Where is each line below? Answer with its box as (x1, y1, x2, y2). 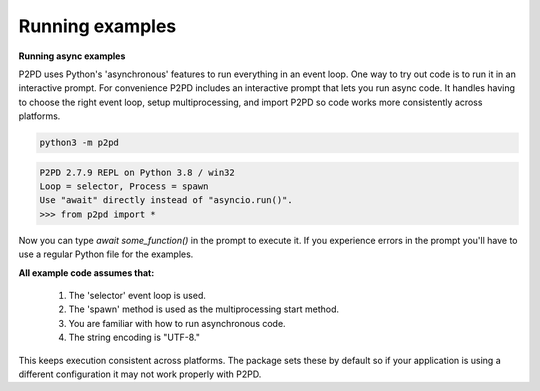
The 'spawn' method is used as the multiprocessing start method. (68, 303, 340, 315)
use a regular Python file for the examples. (18, 248, 194, 260)
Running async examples (18, 50, 126, 62)
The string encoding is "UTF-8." (68, 331, 200, 344)
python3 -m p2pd (39, 137, 120, 149)
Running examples (18, 15, 177, 37)
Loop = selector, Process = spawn (39, 181, 209, 192)
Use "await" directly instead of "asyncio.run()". (39, 195, 294, 206)
